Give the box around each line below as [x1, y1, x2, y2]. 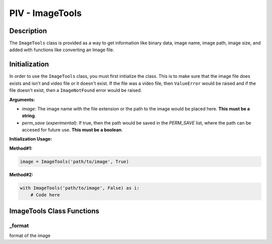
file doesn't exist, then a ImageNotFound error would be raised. [9, 87, 142, 93]
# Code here [30, 192, 60, 198]
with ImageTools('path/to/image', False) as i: [20, 185, 140, 191]
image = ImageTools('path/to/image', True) [20, 159, 129, 164]
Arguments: [9, 96, 35, 102]
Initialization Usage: [9, 136, 52, 142]
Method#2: [9, 171, 34, 178]
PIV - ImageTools [9, 8, 82, 19]
